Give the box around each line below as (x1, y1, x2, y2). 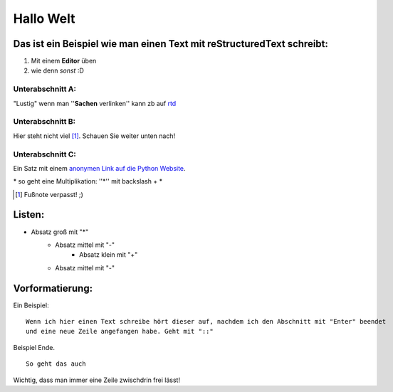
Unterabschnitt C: (13, 149, 76, 159)
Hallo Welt (13, 11, 75, 26)
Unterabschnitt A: (13, 84, 76, 94)
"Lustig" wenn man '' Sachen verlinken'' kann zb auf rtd (13, 99, 177, 107)
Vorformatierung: (13, 282, 93, 295)
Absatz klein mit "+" (79, 250, 138, 259)
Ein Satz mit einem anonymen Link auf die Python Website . (13, 164, 186, 172)
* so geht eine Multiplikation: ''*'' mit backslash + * (13, 177, 163, 186)
